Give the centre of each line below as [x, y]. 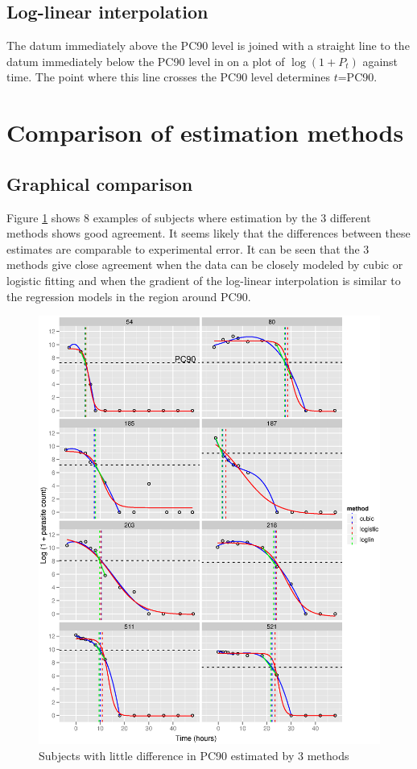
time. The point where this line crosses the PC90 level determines [168, 77]
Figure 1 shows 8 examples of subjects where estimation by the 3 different [189, 217]
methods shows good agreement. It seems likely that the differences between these [208, 233]
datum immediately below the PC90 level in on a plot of [146, 61]
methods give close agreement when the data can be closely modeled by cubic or [205, 265]
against [380, 61]
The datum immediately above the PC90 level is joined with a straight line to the [208, 45]
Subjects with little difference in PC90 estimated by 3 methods [194, 755]
